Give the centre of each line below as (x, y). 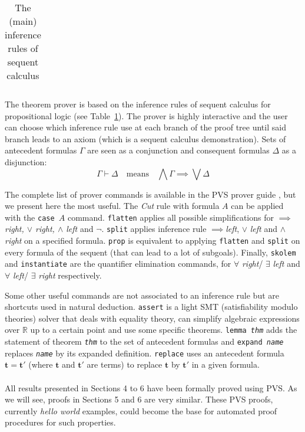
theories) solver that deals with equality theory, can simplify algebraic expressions (152, 318)
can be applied (257, 206)
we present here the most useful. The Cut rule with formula (112, 206)
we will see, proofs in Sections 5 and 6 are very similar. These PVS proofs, (139, 399)
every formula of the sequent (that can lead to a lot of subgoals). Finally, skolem (150, 252)
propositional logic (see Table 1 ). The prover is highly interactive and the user (146, 115)
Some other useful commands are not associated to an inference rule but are (142, 295)
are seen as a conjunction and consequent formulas (178, 150)
